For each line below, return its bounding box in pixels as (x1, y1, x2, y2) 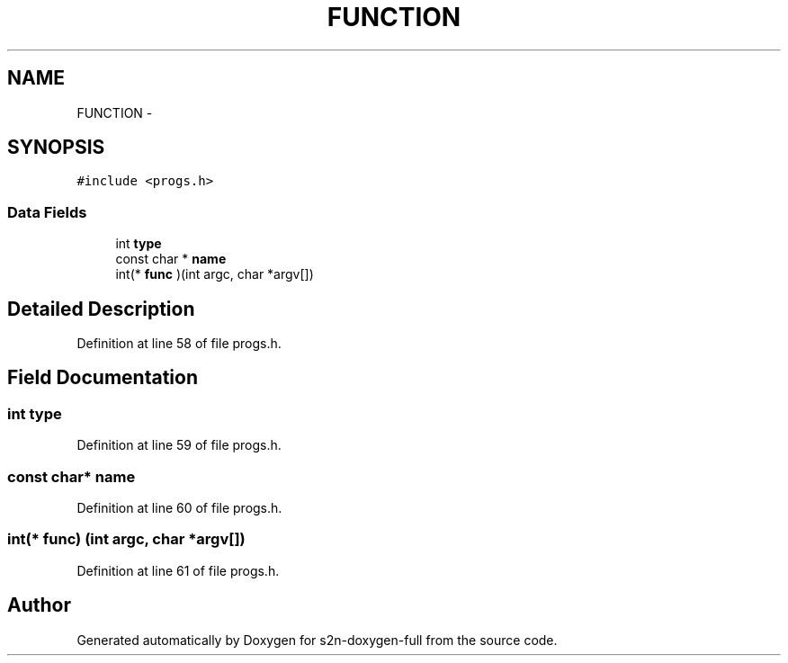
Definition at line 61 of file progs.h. (76, 562, 280, 578)
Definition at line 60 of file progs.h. (76, 500, 282, 515)
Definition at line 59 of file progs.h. (76, 437, 282, 453)
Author (7, 594, 71, 617)
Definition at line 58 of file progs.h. (76, 336, 282, 352)
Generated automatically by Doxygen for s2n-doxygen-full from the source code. (76, 632, 558, 648)
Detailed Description (7, 297, 195, 320)
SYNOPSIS (7, 136, 105, 159)
